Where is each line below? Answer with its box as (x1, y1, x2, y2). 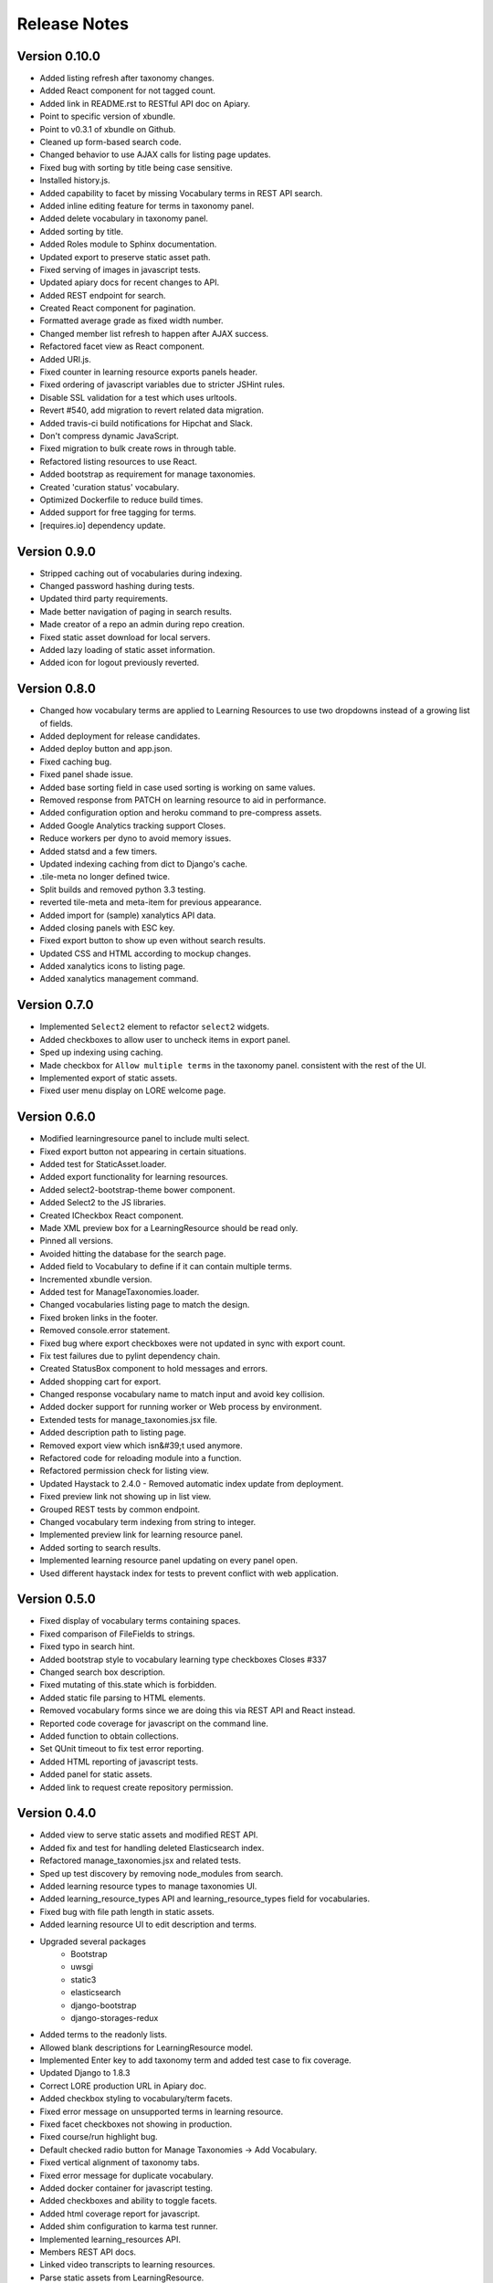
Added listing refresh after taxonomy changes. (39, 73, 215, 84)
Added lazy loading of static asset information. (39, 644, 215, 655)
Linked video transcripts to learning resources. (39, 2259, 215, 2270)
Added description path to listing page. (39, 1427, 186, 1438)
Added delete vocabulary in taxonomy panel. (39, 213, 209, 224)
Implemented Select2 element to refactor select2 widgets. (39, 1021, 269, 1032)
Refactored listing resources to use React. (39, 456, 198, 467)
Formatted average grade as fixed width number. (39, 315, 224, 326)
